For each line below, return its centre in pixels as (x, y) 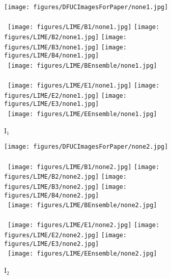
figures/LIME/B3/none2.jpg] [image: (65, 187)
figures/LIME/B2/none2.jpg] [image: (65, 177)
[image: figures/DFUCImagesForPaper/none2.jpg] (86, 147)
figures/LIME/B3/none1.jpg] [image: (65, 47)
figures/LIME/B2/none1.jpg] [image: (65, 37)
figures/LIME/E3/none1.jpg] (52, 104)
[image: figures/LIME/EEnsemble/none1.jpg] (82, 114)
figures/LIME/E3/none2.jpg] (52, 244)
